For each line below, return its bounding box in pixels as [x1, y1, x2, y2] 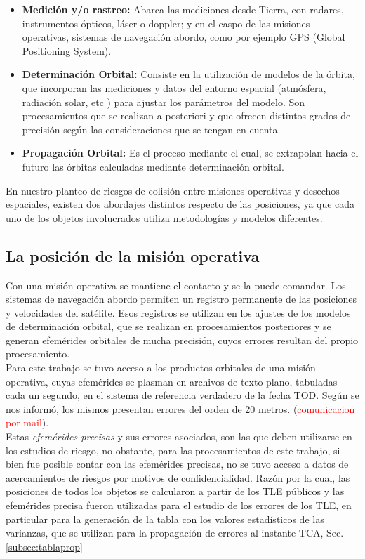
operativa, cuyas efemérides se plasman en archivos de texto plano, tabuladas [6, 374, 338, 388]
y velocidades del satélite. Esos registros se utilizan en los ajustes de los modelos [6, 305, 351, 320]
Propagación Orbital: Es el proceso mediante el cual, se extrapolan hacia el [22, 145, 359, 160]
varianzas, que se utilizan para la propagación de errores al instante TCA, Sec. [6, 525, 344, 540]
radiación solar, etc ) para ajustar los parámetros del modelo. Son [22, 94, 305, 109]
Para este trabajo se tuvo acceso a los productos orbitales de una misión [6, 360, 316, 375]
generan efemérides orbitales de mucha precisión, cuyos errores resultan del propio [6, 332, 359, 347]
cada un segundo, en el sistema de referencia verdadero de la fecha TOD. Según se [6, 388, 359, 402]
